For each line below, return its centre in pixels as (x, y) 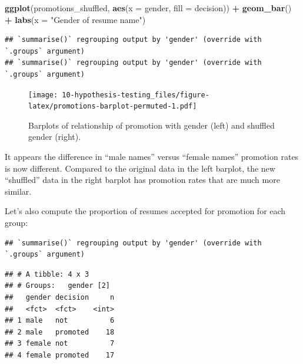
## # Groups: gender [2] (57, 286)
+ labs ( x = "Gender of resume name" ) (75, 19)
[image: (43, 95)
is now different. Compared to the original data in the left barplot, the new (140, 168)
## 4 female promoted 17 (60, 355)
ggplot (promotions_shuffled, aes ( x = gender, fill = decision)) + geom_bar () (148, 8)
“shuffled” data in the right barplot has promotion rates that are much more (142, 180)
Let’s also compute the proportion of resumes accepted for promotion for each (145, 211)
